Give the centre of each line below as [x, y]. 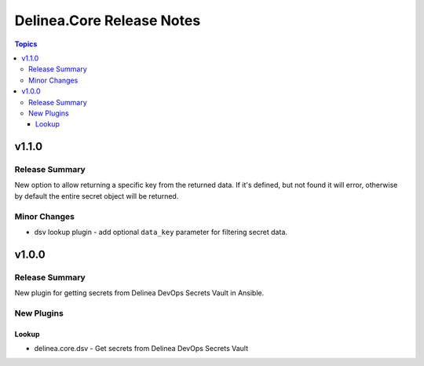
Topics [26, 44]
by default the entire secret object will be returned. [97, 196]
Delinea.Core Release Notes [108, 20]
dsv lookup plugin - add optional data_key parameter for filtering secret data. [161, 232]
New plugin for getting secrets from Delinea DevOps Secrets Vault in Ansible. [139, 293]
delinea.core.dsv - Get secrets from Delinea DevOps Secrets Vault [141, 349]
